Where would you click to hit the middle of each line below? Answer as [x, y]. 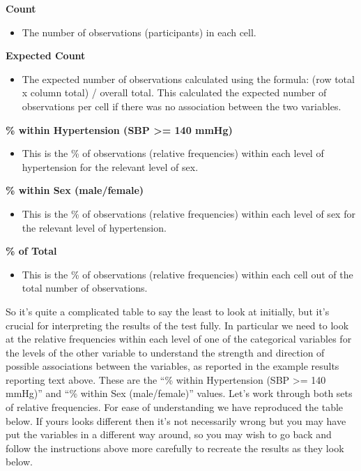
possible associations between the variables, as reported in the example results [172, 366]
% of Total [31, 251]
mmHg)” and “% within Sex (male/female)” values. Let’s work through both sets [179, 393]
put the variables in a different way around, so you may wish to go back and [169, 434]
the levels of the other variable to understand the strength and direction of [165, 352]
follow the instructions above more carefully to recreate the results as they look [175, 448]
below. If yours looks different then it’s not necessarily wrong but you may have [176, 420]
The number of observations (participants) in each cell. [139, 32]
